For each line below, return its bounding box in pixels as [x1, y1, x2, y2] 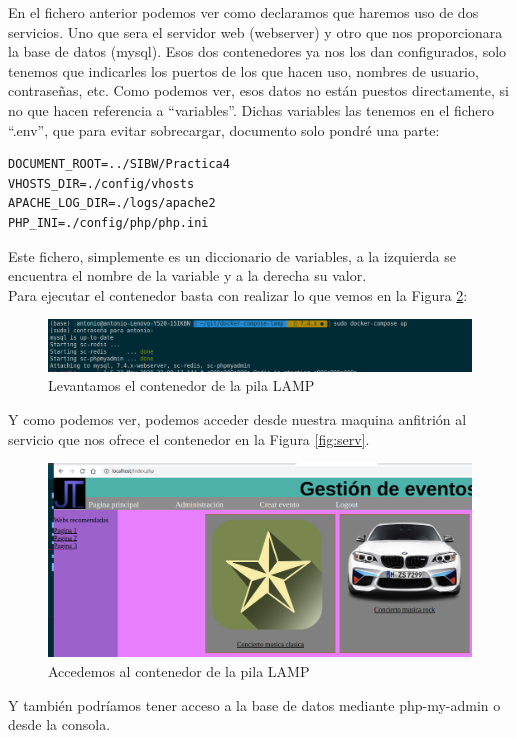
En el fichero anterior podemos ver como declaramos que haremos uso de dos [8, 2, 479, 22]
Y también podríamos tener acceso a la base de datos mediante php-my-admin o [8, 694, 501, 715]
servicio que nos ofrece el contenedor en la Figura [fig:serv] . [8, 428, 370, 449]
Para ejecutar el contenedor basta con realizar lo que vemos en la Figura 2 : [8, 284, 468, 305]
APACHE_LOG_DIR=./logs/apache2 [8, 196, 216, 211]
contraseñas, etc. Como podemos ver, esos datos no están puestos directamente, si [8, 80, 509, 101]
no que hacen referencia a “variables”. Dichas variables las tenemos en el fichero [8, 99, 495, 120]
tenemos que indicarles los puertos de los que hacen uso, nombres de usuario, [8, 60, 479, 81]
